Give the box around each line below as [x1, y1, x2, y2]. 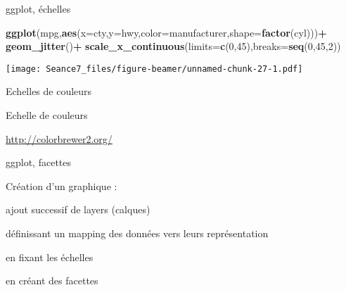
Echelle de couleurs [6, 108, 88, 122]
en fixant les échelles [6, 249, 94, 264]
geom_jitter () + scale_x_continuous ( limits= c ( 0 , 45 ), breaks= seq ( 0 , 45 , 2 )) [6, 39, 341, 53]
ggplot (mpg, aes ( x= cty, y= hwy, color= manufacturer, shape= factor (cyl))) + [6, 25, 327, 39]
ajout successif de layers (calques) [6, 202, 150, 217]
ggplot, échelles [6, 1, 71, 15]
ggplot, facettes [6, 155, 72, 170]
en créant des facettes [6, 273, 98, 288]
